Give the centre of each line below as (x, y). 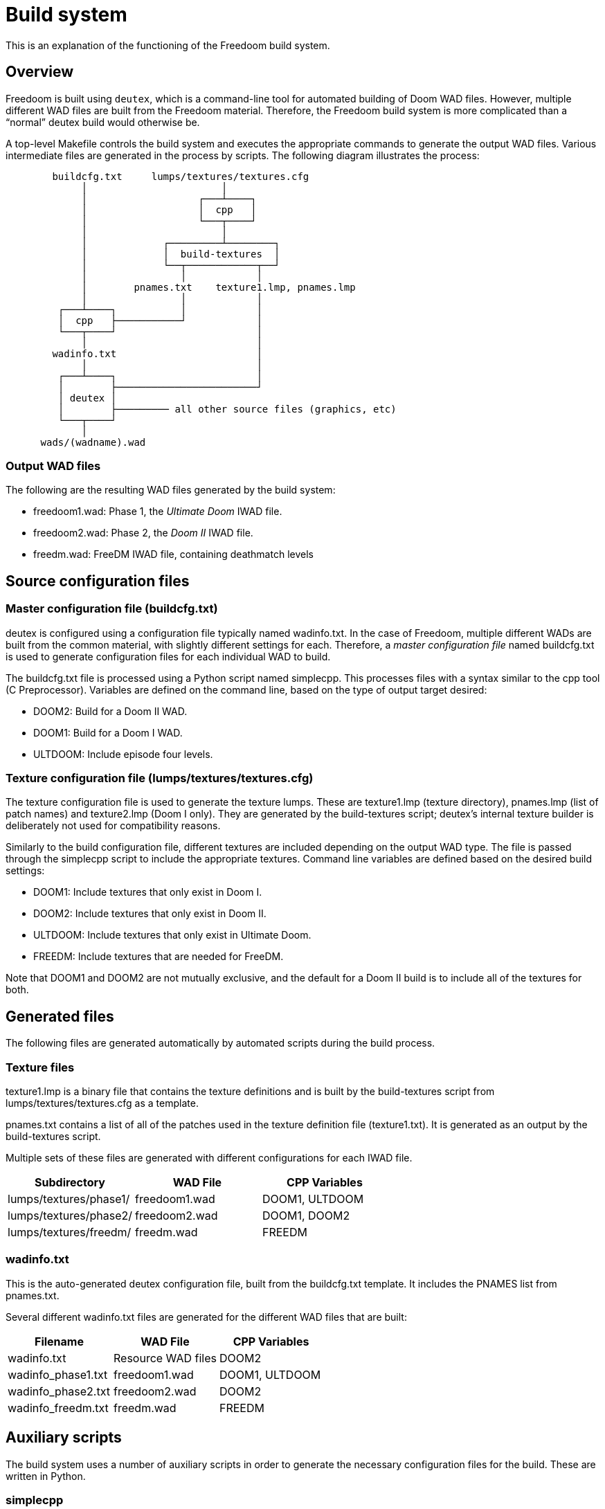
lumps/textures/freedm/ (70, 1232)
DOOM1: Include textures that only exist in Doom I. (148, 892)
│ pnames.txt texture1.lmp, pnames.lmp (218, 287)
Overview (40, 72)
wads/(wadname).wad (93, 442)
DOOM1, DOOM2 (306, 1215)
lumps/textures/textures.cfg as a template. (102, 1103)
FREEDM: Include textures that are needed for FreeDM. (159, 957)
